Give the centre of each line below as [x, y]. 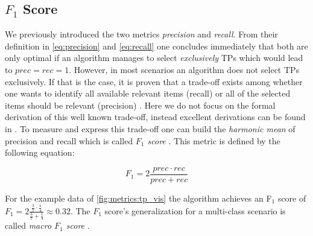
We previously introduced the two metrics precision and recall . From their [141, 34]
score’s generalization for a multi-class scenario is [195, 210]
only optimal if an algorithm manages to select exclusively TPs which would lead [154, 58]
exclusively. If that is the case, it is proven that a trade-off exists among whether [154, 81]
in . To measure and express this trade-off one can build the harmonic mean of [150, 128]
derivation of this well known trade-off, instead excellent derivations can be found [155, 117]
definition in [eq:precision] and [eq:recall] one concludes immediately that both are [156, 46]
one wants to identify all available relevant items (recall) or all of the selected [148, 93]
